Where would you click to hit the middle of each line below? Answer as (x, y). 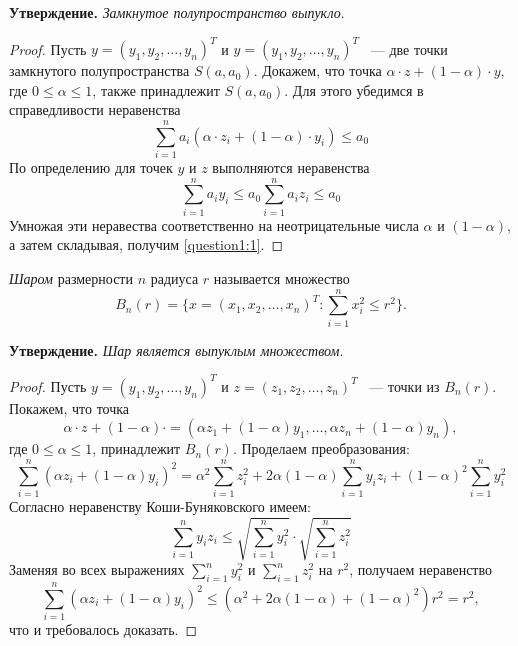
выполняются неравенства (291, 167)
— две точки (409, 48)
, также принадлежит (156, 89)
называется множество (281, 277)
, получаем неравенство (420, 569)
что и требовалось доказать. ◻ (103, 629)
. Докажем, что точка (317, 70)
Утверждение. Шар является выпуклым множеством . (176, 349)
